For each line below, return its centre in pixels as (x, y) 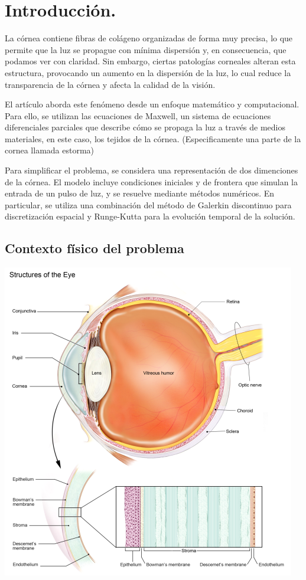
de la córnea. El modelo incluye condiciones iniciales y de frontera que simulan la (151, 181)
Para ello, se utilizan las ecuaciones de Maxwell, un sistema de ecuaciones (138, 115)
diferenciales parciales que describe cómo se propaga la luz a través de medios (145, 127)
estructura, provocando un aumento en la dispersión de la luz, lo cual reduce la (148, 72)
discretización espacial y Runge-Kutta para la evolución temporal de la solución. (150, 216)
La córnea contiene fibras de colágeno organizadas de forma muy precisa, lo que (149, 38)
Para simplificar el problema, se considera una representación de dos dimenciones (152, 170)
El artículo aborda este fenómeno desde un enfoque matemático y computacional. (152, 104)
